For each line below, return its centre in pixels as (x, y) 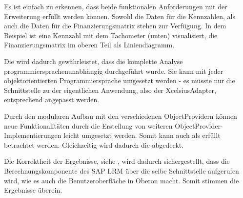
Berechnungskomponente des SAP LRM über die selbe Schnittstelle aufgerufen (121, 170)
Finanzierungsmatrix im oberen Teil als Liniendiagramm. (89, 45)
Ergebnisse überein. (33, 190)
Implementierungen (33, 135)
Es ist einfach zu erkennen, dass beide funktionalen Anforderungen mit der (116, 6)
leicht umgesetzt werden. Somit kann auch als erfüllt (142, 135)
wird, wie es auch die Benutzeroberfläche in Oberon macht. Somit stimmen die (121, 180)
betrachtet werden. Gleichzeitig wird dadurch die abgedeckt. (94, 144)
